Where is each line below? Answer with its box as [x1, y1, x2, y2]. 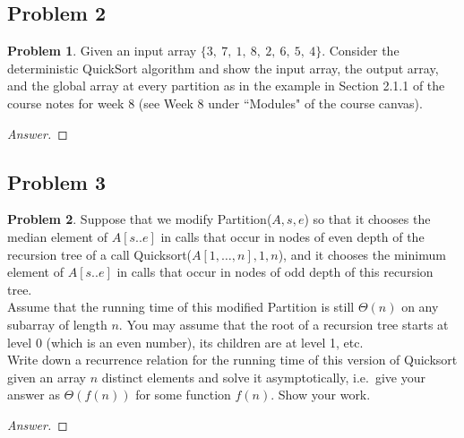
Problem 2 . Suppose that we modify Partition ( [7, 210, 272, 228]
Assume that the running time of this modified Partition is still [7, 297, 355, 316]
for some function [135, 385, 231, 404]
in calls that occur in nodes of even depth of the [160, 227, 425, 245]
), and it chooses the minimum [278, 245, 446, 263]
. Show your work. [271, 385, 371, 404]
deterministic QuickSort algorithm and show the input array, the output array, [7, 58, 439, 77]
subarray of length [7, 314, 107, 333]
